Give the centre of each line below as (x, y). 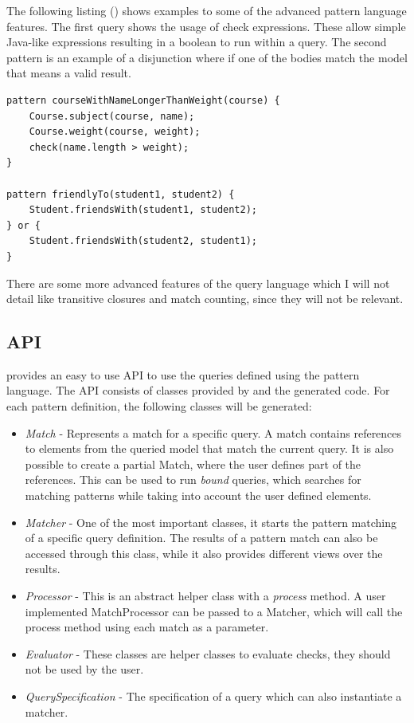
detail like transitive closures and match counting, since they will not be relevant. (205, 299)
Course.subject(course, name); (112, 116)
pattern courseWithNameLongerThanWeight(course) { (143, 100)
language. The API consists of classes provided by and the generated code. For (198, 390)
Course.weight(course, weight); (115, 132)
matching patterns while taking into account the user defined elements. (198, 495)
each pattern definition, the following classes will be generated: (159, 406)
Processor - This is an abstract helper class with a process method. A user (205, 596)
